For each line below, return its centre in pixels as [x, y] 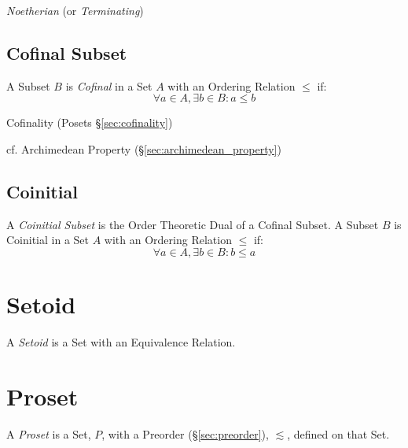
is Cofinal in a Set [109, 85]
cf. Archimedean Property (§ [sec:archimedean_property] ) [144, 148]
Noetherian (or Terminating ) [75, 10]
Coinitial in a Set [48, 240]
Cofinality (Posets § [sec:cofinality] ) [90, 122]
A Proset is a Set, [49, 433]
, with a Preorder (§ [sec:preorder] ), [185, 433]
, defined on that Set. [338, 433]
